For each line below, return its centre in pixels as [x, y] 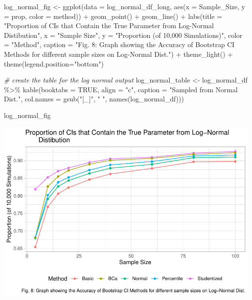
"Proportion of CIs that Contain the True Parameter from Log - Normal [109, 25]
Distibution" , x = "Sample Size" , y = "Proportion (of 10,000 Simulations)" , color [123, 35]
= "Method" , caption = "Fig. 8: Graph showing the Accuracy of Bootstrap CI [119, 44]
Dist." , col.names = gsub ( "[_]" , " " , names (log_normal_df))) [94, 99]
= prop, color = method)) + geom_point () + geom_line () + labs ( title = [113, 16]
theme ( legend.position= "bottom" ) [54, 63]
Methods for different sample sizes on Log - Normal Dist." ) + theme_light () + [118, 54]
